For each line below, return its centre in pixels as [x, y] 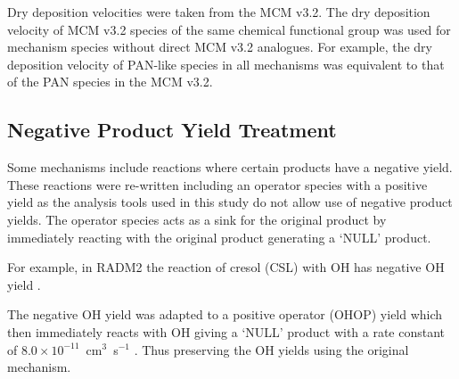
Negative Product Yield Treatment [172, 130]
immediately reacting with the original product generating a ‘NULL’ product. [219, 237]
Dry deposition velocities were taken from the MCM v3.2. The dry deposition [219, 12]
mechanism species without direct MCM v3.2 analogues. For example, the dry [220, 47]
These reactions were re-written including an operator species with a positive [217, 184]
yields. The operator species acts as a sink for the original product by [197, 219]
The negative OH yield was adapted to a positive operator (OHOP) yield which [225, 314]
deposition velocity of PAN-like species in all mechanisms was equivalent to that [226, 64]
